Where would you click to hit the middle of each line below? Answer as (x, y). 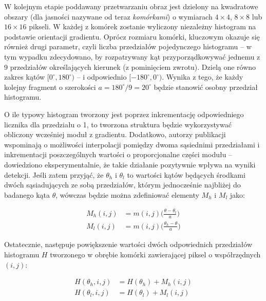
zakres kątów (25, 77)
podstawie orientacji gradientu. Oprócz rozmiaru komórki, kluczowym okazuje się (132, 36)
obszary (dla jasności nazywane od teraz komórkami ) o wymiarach (108, 16)
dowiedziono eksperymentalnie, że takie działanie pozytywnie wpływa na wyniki (130, 164)
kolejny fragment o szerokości (50, 87)
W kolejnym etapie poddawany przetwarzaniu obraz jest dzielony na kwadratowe (131, 6)
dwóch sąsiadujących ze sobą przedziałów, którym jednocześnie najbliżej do (122, 185)
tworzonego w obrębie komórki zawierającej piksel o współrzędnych (155, 255)
